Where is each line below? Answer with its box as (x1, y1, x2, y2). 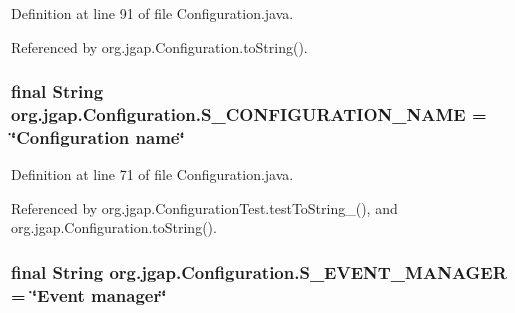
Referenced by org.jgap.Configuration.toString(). (11, 36, 308, 57)
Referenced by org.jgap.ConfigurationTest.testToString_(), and (11, 197, 398, 218)
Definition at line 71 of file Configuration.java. (11, 164, 294, 185)
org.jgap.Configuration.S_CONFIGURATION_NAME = (11, 102, 487, 127)
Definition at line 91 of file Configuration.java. (11, 3, 294, 23)
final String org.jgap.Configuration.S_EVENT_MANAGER (11, 259, 507, 284)
